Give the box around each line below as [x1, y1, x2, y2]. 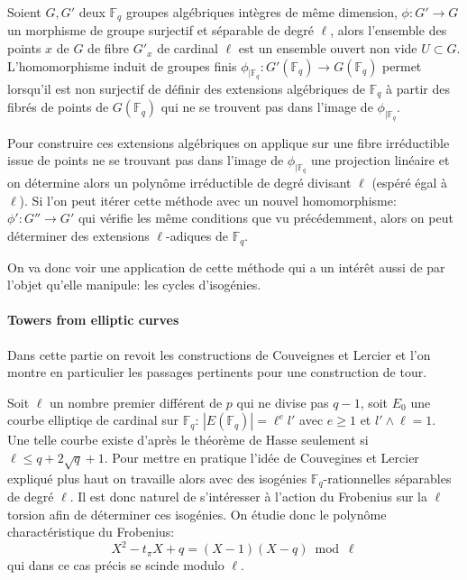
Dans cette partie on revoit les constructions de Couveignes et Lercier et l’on [7, 345, 431, 364]
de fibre [87, 39, 130, 58]
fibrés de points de [7, 97, 109, 116]
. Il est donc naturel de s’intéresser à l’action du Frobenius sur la [69, 487, 427, 506]
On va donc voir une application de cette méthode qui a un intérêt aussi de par [7, 257, 445, 276]
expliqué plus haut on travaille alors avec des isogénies [7, 468, 307, 487]
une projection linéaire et [311, 151, 450, 170]
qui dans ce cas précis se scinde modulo [7, 556, 224, 575]
